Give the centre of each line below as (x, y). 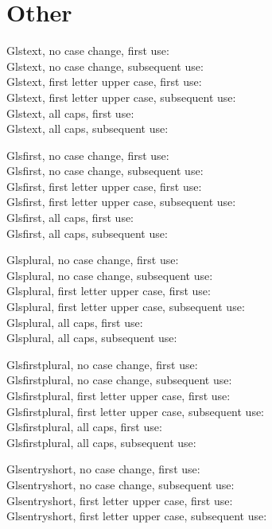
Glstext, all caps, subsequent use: (87, 128)
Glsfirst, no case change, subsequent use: (105, 171)
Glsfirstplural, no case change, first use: (102, 364)
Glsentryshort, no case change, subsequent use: (120, 484)
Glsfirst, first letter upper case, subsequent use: (121, 202)
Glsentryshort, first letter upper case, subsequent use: (137, 516)
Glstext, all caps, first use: (70, 113)
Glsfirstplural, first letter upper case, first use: (119, 395)
